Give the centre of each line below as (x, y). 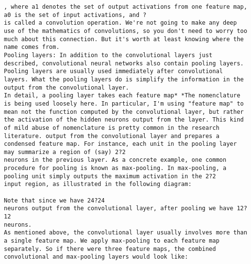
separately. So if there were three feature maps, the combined (110, 249)
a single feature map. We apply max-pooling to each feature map (112, 241)
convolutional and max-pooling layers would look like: (96, 257)
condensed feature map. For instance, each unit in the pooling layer (120, 144)
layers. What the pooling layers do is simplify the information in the (124, 79)
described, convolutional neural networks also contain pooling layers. (124, 63)
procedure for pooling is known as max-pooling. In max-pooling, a (115, 168)
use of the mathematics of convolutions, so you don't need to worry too (126, 31)
